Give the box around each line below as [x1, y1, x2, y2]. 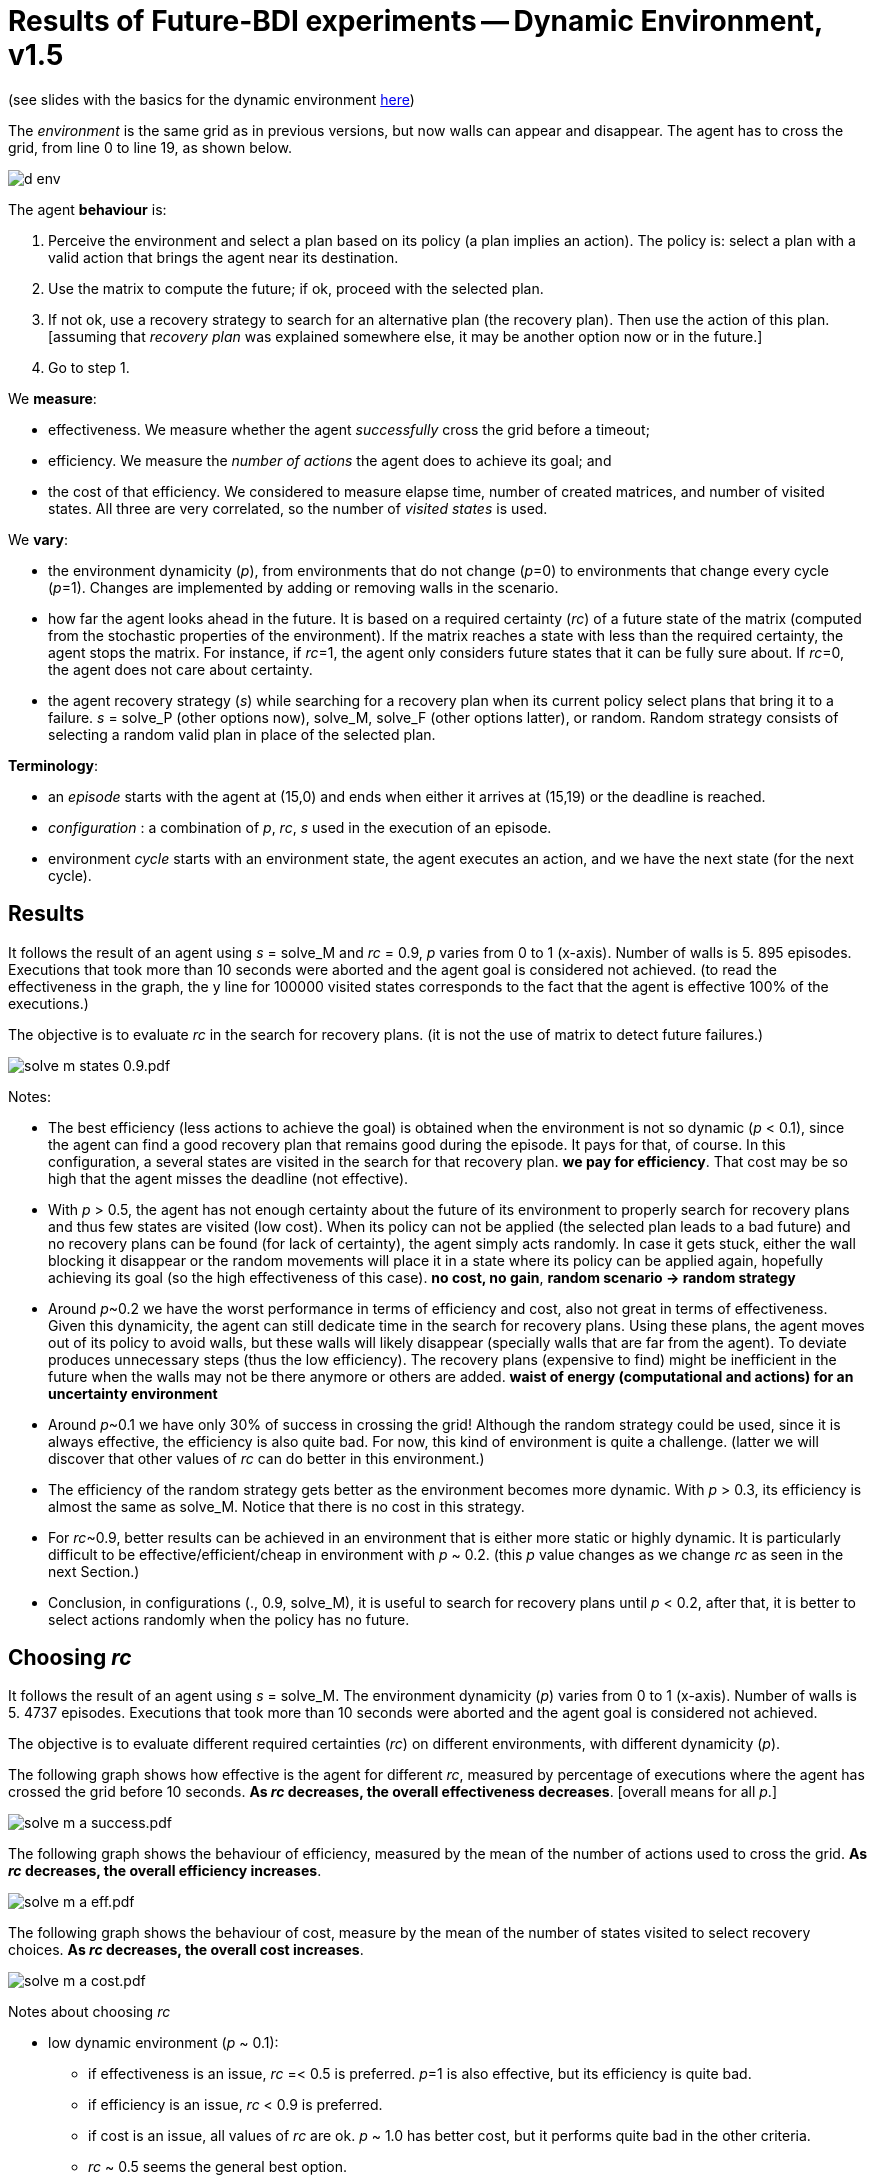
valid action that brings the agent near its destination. [48, 248, 399, 266]
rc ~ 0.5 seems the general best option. [88, 2158, 347, 2176]
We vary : [8, 530, 68, 548]
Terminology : [8, 756, 98, 774]
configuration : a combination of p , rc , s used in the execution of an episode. [48, 818, 552, 836]
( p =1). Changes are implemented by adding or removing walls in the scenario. [48, 578, 559, 596]
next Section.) [48, 1562, 140, 1580]
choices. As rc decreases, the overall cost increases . [8, 1941, 364, 1959]
